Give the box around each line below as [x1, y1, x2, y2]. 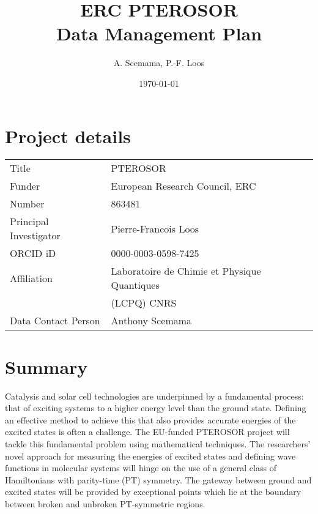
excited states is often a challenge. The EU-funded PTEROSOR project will [5, 425, 290, 438]
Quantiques [111, 278, 160, 292]
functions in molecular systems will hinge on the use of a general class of [5, 461, 276, 474]
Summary [5, 354, 88, 379]
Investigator [10, 228, 61, 243]
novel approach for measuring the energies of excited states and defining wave [5, 449, 296, 462]
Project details [5, 123, 131, 148]
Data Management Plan [56, 21, 262, 46]
